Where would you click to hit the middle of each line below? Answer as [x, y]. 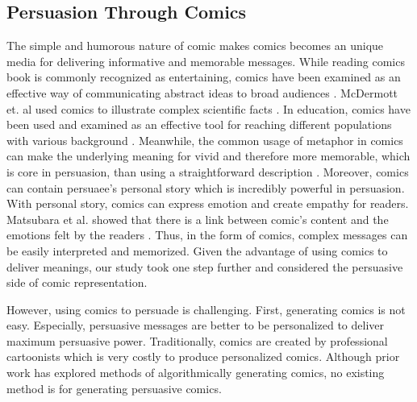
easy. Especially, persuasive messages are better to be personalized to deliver [196, 325]
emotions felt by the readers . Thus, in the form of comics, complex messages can [207, 235]
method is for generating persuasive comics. [114, 388]
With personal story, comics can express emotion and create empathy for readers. [208, 203]
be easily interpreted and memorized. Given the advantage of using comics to [197, 250]
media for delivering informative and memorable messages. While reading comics [206, 61]
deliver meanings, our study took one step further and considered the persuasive [205, 266]
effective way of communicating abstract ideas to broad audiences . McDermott [202, 92]
